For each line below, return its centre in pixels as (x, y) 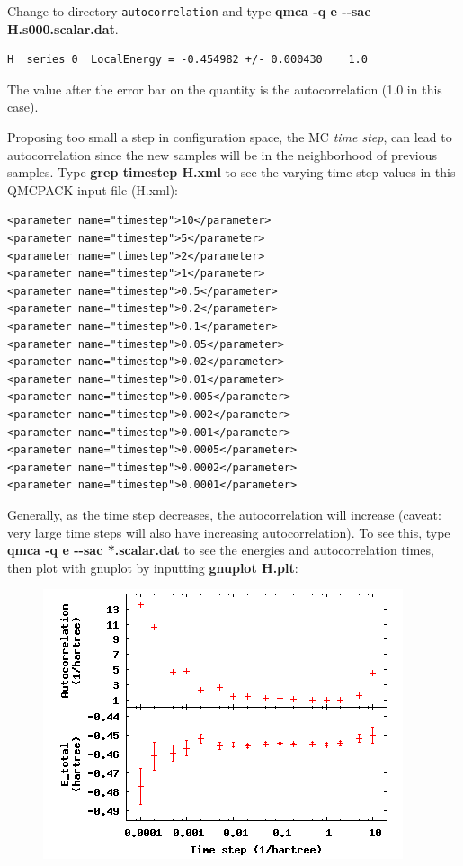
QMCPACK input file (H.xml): (93, 189)
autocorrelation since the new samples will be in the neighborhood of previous (223, 154)
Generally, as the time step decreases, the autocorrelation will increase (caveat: (224, 514)
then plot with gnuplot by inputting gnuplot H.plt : (153, 567)
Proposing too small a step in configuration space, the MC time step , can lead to (230, 137)
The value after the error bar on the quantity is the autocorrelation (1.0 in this (225, 89)
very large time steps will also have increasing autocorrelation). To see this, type (229, 532)
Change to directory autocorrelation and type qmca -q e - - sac (189, 11)
